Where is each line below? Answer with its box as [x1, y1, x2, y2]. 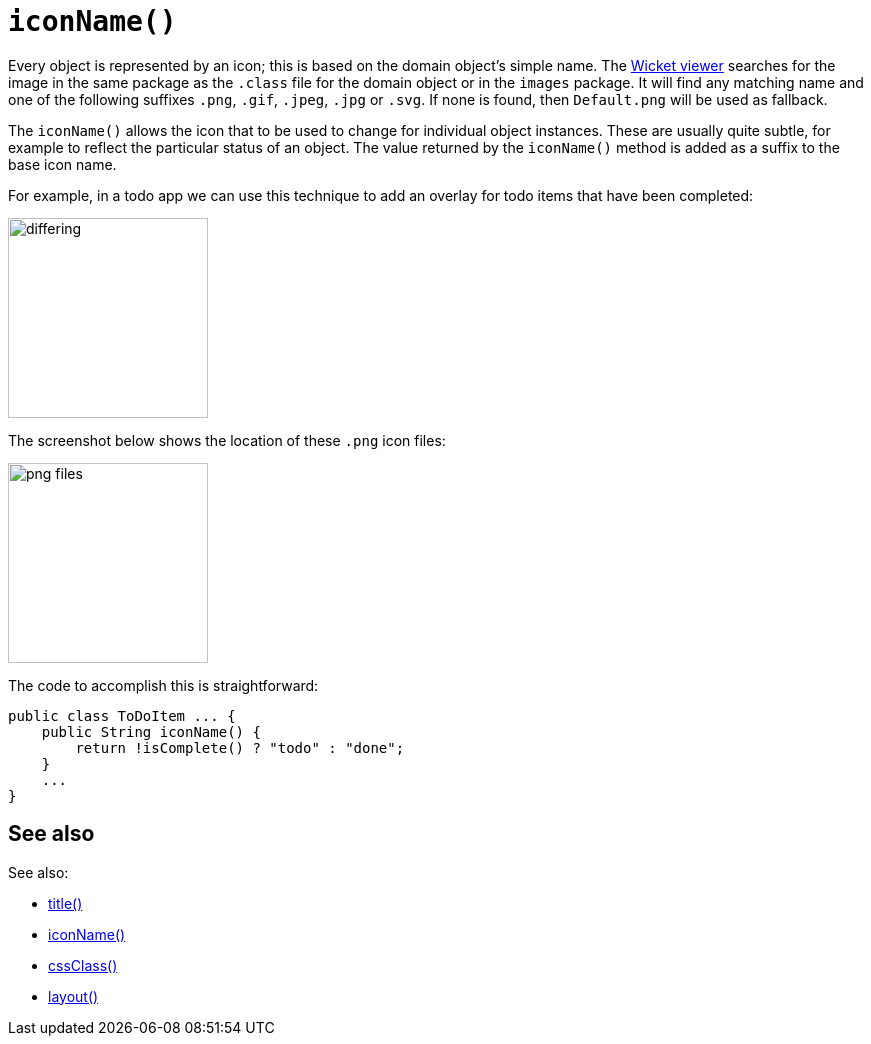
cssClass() [48, 956, 118, 974]
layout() [48, 987, 99, 1005]
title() [48, 894, 83, 912]
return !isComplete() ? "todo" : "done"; [75, 739, 405, 756]
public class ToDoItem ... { [8, 707, 236, 724]
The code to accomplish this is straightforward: [8, 676, 319, 694]
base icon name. [8, 155, 117, 173]
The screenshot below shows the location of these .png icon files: [8, 431, 446, 449]
